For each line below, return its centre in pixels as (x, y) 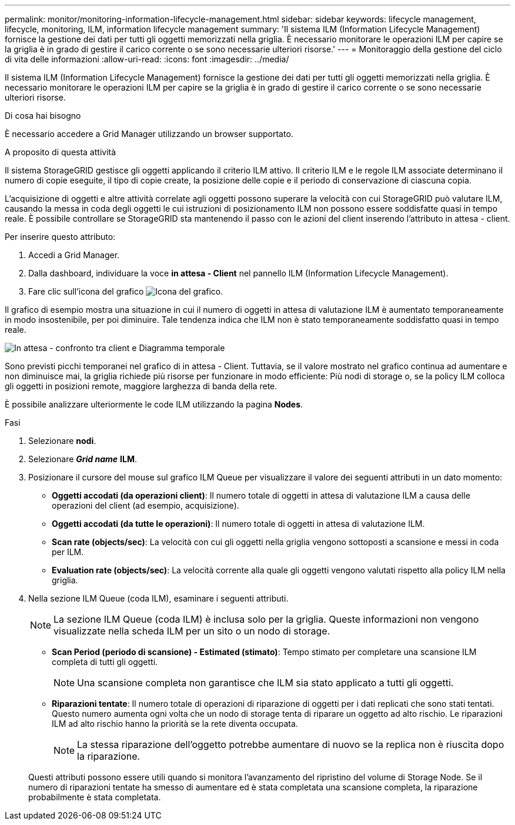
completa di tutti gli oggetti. (105, 662)
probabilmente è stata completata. (95, 797)
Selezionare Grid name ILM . (83, 459)
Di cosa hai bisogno (43, 116)
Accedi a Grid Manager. (74, 255)
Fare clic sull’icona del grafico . (126, 291)
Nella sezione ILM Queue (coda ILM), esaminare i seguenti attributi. (158, 598)
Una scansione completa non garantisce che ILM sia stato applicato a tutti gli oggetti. (265, 683)
